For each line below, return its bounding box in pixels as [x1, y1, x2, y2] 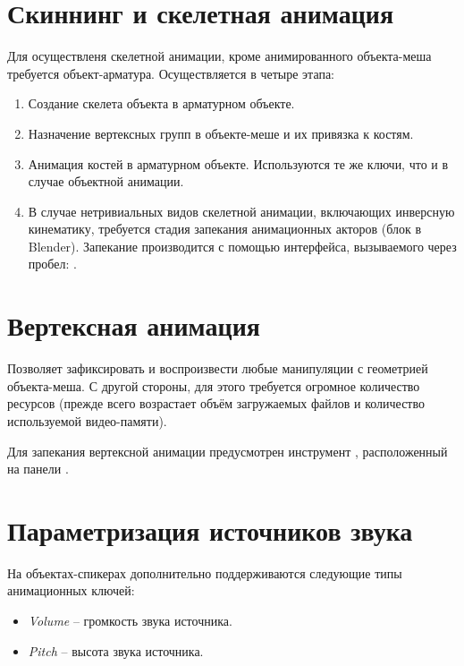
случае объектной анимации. [28, 172, 184, 191]
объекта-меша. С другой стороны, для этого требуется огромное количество [7, 376, 420, 395]
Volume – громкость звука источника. [28, 611, 232, 630]
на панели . [7, 459, 69, 478]
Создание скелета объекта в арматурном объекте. [28, 94, 295, 113]
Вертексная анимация [7, 307, 260, 344]
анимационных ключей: [7, 581, 135, 600]
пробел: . [28, 254, 77, 273]
